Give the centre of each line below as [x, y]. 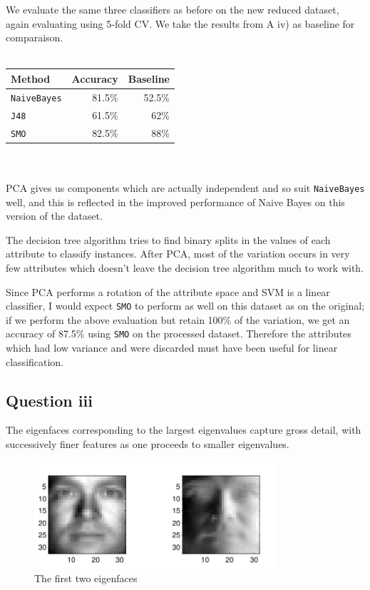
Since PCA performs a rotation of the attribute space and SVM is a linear [168, 291]
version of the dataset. [54, 216]
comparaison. [35, 37]
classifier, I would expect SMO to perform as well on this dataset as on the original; [185, 306]
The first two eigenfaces [86, 578]
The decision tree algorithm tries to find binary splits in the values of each [168, 239]
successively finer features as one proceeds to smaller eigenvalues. [148, 443]
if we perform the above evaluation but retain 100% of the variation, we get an [178, 319]
